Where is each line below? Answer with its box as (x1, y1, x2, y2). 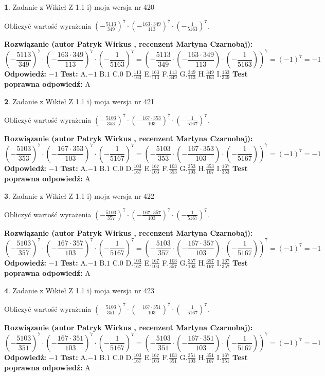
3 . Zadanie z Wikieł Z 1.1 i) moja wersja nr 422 (4, 190, 155, 201)
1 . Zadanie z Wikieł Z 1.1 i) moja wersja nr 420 (4, 2, 155, 12)
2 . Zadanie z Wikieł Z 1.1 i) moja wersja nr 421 (4, 96, 155, 106)
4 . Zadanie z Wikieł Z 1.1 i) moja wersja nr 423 (4, 285, 155, 295)
